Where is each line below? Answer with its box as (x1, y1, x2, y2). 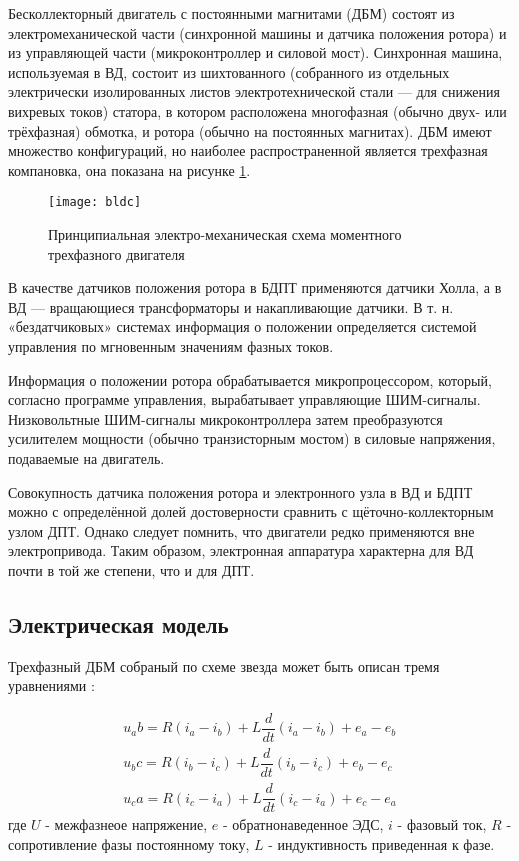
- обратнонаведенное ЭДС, (223, 814, 384, 835)
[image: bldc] (48, 195, 142, 210)
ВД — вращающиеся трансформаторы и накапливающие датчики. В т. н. (8, 296, 454, 317)
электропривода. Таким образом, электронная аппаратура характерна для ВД (8, 540, 474, 561)
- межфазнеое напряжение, (45, 814, 208, 835)
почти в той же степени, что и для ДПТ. (8, 559, 255, 580)
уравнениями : (8, 675, 95, 696)
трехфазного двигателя (48, 243, 185, 264)
